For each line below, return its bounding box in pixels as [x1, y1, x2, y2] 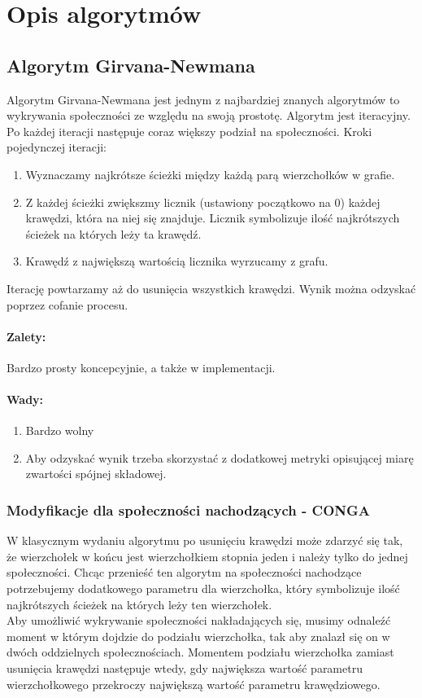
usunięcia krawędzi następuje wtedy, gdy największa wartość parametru [7, 660, 363, 677]
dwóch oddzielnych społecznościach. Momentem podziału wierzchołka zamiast [7, 643, 394, 661]
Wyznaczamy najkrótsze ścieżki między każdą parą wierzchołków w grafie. [25, 165, 395, 182]
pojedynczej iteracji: [7, 138, 107, 156]
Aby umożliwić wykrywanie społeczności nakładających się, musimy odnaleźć [7, 612, 391, 629]
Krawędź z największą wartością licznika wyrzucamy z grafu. [25, 252, 328, 270]
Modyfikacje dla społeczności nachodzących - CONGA [7, 500, 371, 520]
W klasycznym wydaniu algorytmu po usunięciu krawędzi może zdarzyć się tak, [7, 532, 403, 549]
